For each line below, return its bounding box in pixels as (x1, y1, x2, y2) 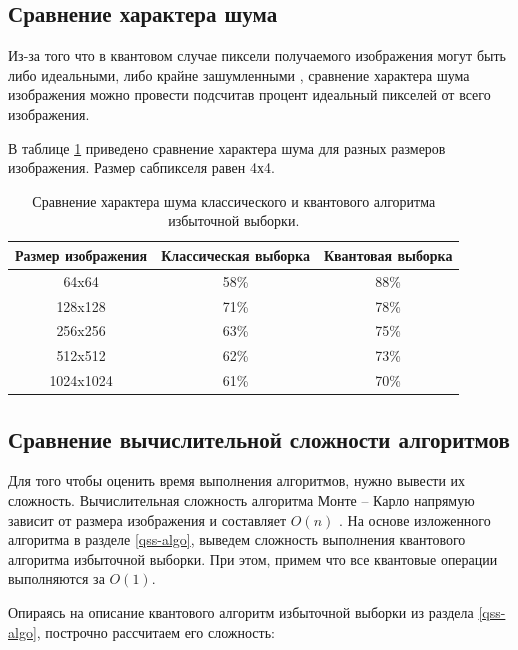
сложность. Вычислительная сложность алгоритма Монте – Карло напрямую (8, 490, 475, 511)
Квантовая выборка (323, 244, 453, 265)
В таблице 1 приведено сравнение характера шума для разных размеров (8, 137, 446, 158)
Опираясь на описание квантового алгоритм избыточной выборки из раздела (8, 602, 474, 623)
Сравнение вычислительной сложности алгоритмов (8, 423, 510, 454)
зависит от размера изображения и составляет (8, 509, 287, 530)
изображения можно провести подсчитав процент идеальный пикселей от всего (8, 84, 491, 105)
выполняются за (8, 568, 105, 589)
